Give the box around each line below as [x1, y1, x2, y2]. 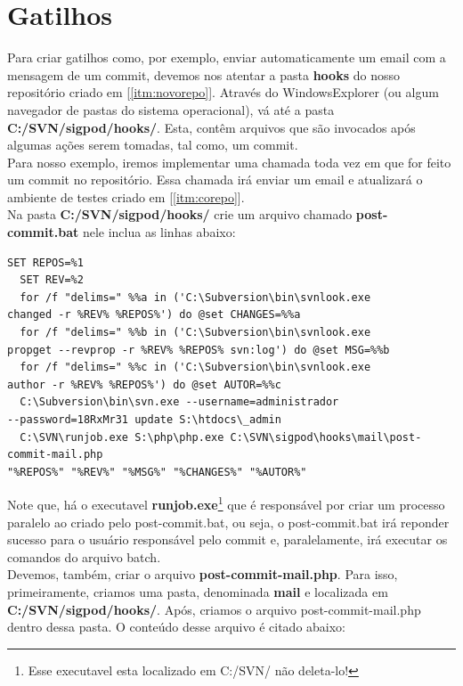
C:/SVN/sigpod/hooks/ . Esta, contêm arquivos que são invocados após [7, 118, 416, 136]
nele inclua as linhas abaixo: [82, 223, 236, 241]
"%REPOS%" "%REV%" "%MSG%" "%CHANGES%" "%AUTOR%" [7, 465, 307, 478]
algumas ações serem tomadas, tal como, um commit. [7, 135, 298, 154]
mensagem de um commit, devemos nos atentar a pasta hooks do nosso [7, 65, 400, 84]
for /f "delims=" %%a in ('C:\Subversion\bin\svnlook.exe [20, 290, 371, 304]
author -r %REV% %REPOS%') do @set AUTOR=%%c [7, 378, 281, 391]
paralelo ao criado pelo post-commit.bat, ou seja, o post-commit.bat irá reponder [7, 512, 450, 531]
